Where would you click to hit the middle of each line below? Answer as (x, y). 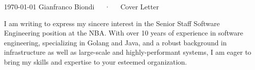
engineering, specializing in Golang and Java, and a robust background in (115, 42)
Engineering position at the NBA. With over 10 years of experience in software (124, 33)
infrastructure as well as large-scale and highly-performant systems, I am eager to (128, 52)
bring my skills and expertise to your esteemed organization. (96, 61)
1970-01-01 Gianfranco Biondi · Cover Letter (81, 6)
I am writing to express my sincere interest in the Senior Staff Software (112, 23)
